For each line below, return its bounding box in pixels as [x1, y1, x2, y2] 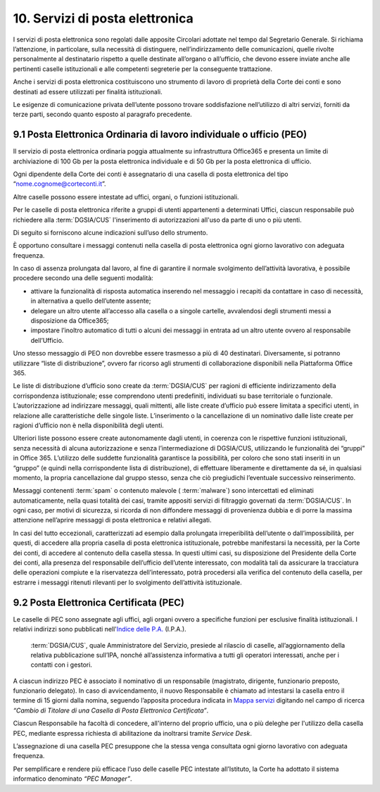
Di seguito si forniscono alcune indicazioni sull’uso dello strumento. [13, 228, 208, 237]
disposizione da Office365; [30, 317, 109, 325]
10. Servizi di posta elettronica [13, 11, 194, 26]
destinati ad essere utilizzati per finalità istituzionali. [13, 87, 163, 96]
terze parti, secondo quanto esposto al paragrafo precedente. [13, 110, 193, 119]
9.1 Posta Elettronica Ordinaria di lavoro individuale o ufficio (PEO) [13, 129, 308, 141]
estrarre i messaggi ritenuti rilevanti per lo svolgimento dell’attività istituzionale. [13, 578, 242, 586]
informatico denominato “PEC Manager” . [13, 774, 132, 783]
